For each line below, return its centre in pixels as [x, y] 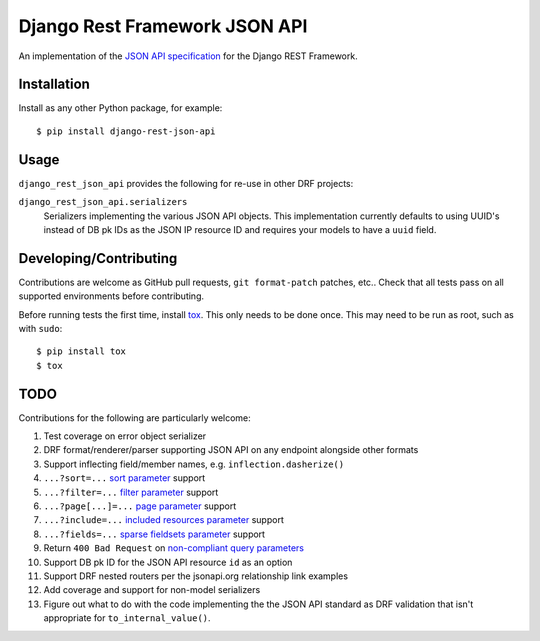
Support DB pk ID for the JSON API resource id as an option [168, 562]
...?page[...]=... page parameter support [140, 506]
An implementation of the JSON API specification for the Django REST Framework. [188, 56]
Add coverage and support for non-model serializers [152, 590]
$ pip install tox [81, 351]
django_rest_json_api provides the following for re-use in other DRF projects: [186, 183]
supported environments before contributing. [111, 296]
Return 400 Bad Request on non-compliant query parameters [174, 548]
